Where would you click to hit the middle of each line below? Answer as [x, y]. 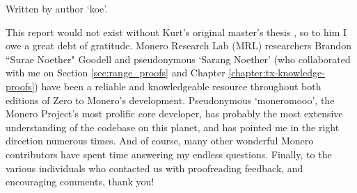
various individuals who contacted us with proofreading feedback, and [154, 168]
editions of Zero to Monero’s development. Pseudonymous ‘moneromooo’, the [170, 100]
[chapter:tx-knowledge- [277, 73]
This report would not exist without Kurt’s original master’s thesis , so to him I [176, 32]
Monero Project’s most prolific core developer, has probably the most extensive [174, 114]
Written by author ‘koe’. [57, 8]
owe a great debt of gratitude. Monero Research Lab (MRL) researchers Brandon [178, 45]
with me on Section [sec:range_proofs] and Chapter [116, 73]
